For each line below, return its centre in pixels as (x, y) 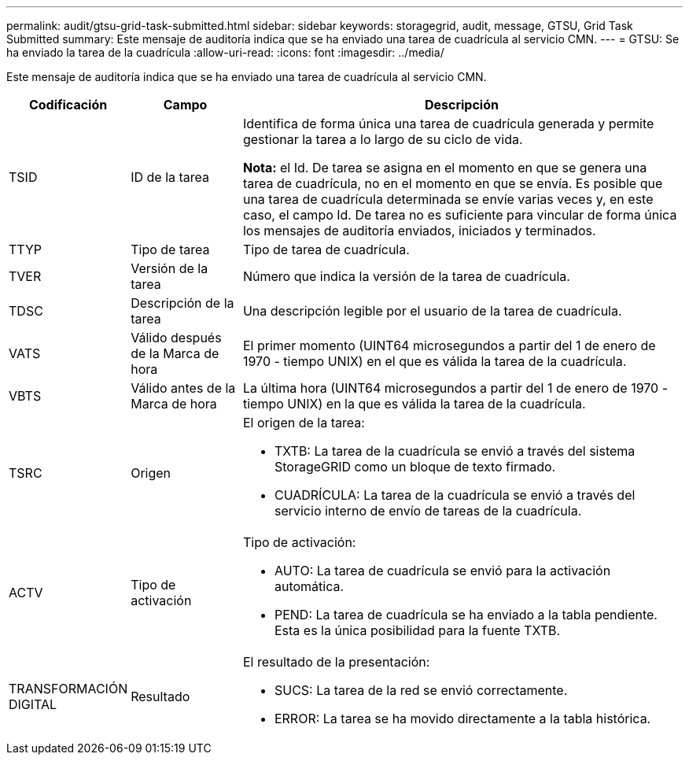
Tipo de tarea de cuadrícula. (326, 249)
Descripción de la (182, 303)
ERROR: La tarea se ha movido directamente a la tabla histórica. (462, 719)
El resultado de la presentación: (336, 662)
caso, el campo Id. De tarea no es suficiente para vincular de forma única (460, 215)
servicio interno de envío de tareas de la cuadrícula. (428, 511)
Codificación (68, 105)
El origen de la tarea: (304, 423)
